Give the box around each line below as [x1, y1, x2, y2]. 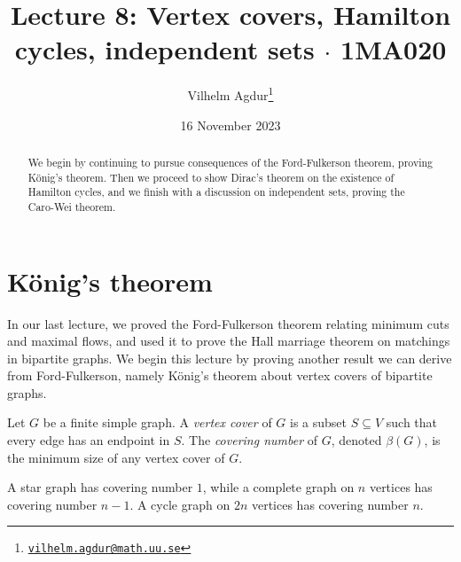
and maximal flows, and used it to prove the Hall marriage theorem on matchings [7, 332, 450, 350]
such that [386, 413, 438, 432]
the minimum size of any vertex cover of [7, 448, 225, 466]
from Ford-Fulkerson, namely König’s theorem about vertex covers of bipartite [7, 366, 433, 385]
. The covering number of [181, 431, 318, 449]
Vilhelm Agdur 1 [187, 83, 274, 104]
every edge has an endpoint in [7, 431, 170, 449]
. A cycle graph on [129, 495, 230, 513]
